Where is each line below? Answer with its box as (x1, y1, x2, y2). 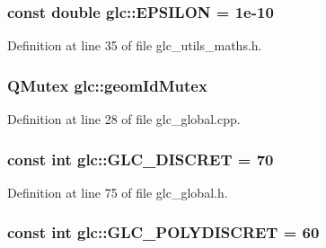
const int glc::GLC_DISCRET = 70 (7, 147, 274, 170)
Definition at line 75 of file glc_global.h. (7, 182, 228, 201)
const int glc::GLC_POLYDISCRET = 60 (7, 221, 320, 244)
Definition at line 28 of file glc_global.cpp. (7, 110, 241, 128)
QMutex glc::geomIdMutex (7, 74, 207, 96)
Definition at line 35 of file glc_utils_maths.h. (7, 36, 262, 55)
